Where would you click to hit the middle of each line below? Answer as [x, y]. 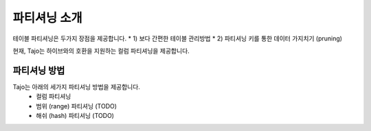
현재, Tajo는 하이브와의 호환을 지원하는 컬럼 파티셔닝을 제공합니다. [101, 51]
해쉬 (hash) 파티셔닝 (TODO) [75, 116]
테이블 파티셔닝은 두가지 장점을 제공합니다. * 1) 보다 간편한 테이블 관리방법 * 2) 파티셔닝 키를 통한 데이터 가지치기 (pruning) [178, 38]
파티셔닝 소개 [47, 18]
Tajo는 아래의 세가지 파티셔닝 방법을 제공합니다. [77, 86]
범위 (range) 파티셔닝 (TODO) [76, 106]
